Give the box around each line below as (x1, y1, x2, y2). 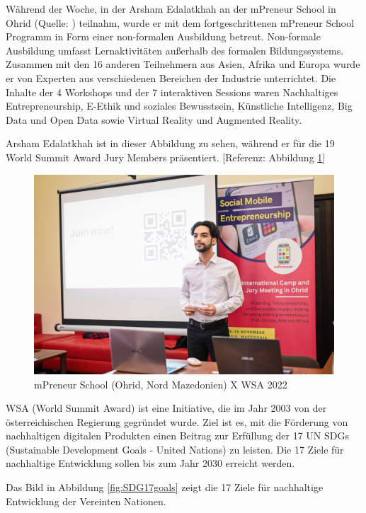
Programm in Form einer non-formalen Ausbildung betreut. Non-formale (6, 29, 321, 44)
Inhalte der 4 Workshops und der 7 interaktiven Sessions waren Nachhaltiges (6, 84, 338, 99)
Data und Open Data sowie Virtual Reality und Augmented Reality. (6, 112, 302, 127)
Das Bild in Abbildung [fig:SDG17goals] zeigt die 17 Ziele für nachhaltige (6, 480, 324, 495)
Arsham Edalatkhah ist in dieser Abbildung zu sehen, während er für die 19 (6, 136, 335, 151)
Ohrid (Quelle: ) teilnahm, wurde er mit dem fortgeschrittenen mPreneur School (6, 15, 355, 30)
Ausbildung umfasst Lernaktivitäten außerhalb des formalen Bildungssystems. (6, 42, 344, 57)
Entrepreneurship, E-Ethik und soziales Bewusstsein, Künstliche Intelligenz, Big (6, 98, 353, 113)
